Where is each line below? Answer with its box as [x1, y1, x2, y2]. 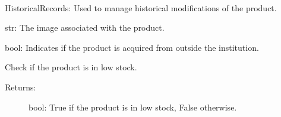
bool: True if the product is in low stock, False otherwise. [29, 100, 237, 113]
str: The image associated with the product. [5, 21, 165, 34]
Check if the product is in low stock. [5, 61, 137, 73]
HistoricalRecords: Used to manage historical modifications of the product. [5, 1, 277, 14]
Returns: [5, 80, 36, 93]
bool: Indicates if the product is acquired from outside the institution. [5, 41, 259, 53]
